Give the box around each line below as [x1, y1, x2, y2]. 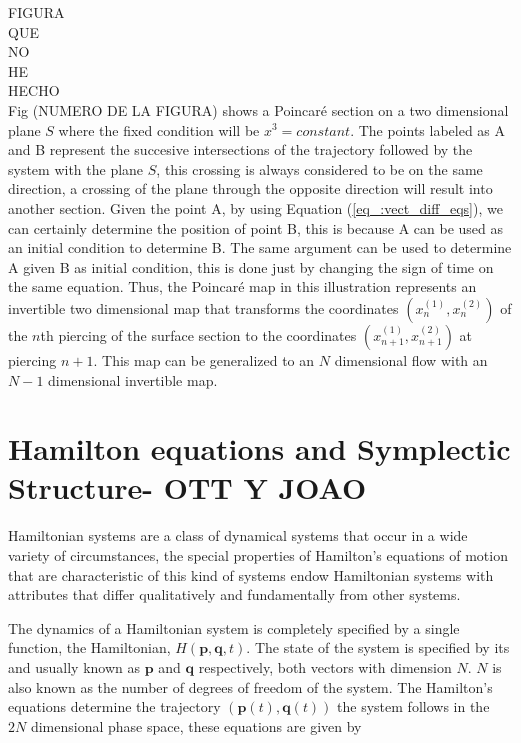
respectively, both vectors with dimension [198, 656, 452, 677]
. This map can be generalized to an [93, 349, 315, 370]
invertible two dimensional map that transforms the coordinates [8, 297, 399, 318]
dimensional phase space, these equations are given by [30, 715, 362, 736]
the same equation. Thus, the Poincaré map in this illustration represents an [8, 276, 477, 297]
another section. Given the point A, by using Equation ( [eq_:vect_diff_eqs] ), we [8, 197, 503, 218]
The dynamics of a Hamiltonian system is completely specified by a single [8, 617, 460, 638]
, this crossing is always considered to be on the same [156, 158, 483, 179]
